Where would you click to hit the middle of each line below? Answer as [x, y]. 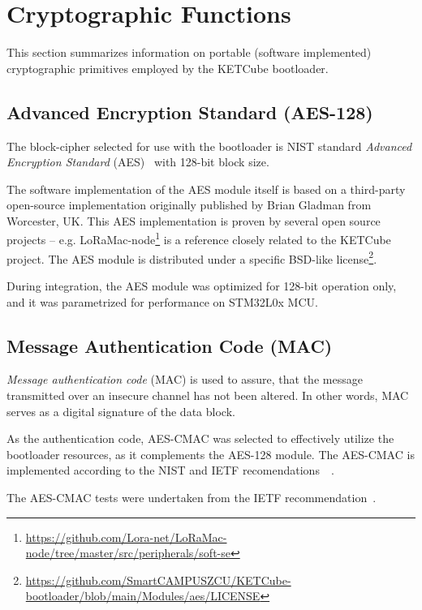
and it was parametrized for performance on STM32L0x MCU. [162, 301]
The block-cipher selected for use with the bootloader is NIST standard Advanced [209, 146]
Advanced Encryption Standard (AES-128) [190, 112]
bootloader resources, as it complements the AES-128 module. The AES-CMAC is [211, 454]
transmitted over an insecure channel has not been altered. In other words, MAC [208, 395]
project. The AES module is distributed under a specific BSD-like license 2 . [192, 257]
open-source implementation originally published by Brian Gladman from [189, 205]
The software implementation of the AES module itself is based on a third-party [206, 189]
